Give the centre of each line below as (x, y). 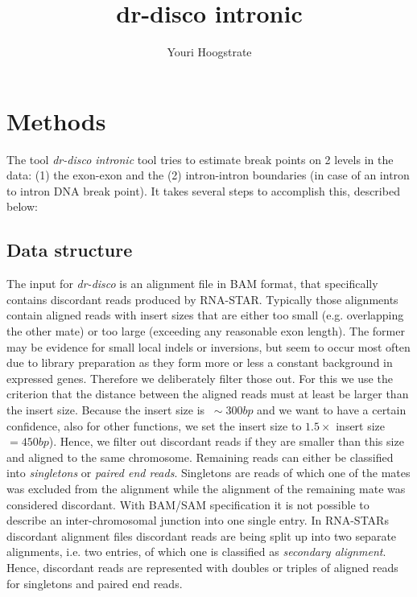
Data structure (70, 250)
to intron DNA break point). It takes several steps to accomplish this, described (203, 190)
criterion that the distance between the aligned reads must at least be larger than (208, 394)
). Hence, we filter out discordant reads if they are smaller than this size (226, 441)
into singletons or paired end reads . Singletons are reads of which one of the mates (208, 473)
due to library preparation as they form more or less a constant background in (200, 362)
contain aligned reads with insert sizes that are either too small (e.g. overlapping (205, 315)
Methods (56, 120)
